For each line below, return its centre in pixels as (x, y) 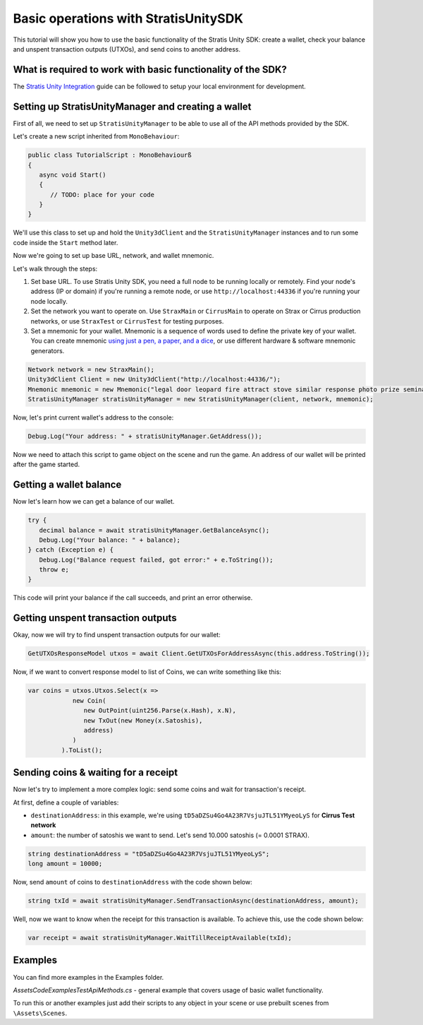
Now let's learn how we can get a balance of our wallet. (94, 502)
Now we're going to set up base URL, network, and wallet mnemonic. (114, 256)
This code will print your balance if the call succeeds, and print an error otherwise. (133, 598)
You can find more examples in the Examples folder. (88, 977)
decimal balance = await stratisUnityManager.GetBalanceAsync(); (154, 530)
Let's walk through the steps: (55, 268)
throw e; (54, 570)
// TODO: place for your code (103, 195)
